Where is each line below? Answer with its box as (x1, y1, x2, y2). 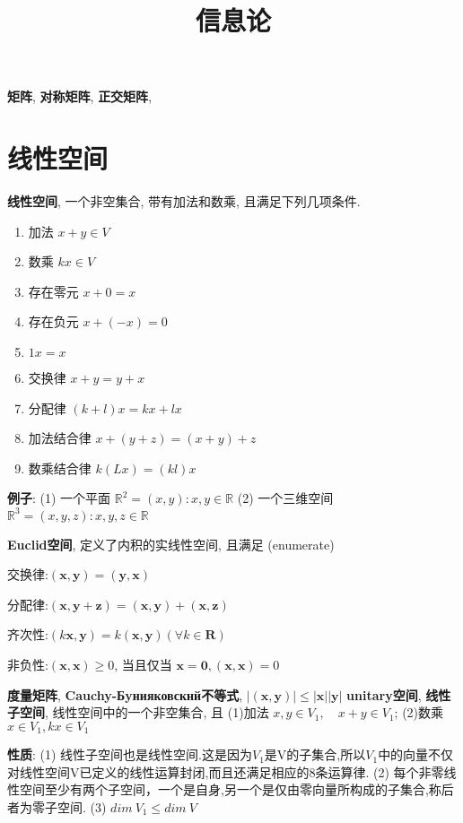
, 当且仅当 (114, 654, 172, 673)
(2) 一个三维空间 (237, 489, 334, 507)
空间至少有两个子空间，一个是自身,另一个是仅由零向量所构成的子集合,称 (19, 780, 441, 799)
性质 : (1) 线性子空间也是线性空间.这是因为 (7, 745, 252, 764)
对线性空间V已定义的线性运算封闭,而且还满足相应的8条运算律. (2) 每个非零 (7, 762, 444, 781)
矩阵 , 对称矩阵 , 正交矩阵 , (7, 87, 153, 106)
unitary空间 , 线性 (346, 685, 451, 704)
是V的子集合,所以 (264, 745, 366, 764)
